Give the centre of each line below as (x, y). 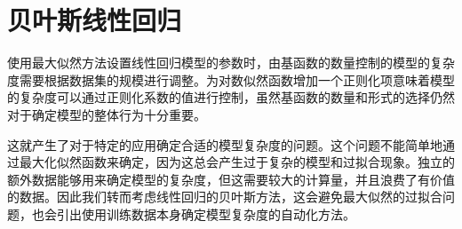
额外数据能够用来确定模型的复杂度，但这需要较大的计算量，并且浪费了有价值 (231, 179)
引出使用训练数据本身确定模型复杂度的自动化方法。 (206, 213)
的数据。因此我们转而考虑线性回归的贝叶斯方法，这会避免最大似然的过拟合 (225, 197)
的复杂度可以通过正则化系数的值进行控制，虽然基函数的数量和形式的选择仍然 (231, 97)
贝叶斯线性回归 (95, 20)
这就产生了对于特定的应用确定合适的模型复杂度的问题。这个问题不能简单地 (225, 144)
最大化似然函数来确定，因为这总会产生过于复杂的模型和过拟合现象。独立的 (237, 162)
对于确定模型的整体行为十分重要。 (107, 114)
